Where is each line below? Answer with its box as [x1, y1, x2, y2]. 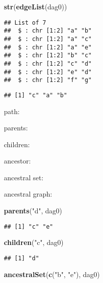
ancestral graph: [4, 189, 52, 199]
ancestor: [4, 156, 31, 166]
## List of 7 [4, 19, 46, 26]
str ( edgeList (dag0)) [4, 1, 67, 11]
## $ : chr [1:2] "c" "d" [4, 60, 92, 67]
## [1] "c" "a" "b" [4, 91, 67, 99]
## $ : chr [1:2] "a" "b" [4, 27, 92, 35]
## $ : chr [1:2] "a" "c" [4, 35, 92, 42]
